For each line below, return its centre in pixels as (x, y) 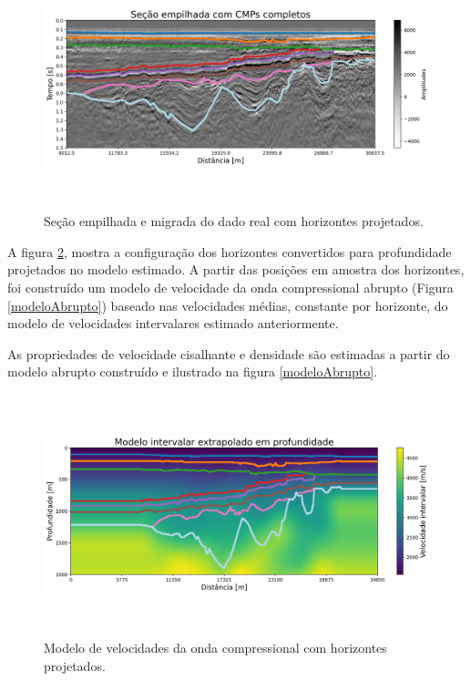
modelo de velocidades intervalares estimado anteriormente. (173, 323)
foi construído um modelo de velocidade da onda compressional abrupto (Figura (230, 287)
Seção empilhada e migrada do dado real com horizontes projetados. (234, 221)
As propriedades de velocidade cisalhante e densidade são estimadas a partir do (229, 353)
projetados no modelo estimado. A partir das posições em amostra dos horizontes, (236, 269)
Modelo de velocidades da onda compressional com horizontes (215, 648)
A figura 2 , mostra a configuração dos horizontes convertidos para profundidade (230, 251)
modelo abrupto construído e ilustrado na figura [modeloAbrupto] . (193, 371)
